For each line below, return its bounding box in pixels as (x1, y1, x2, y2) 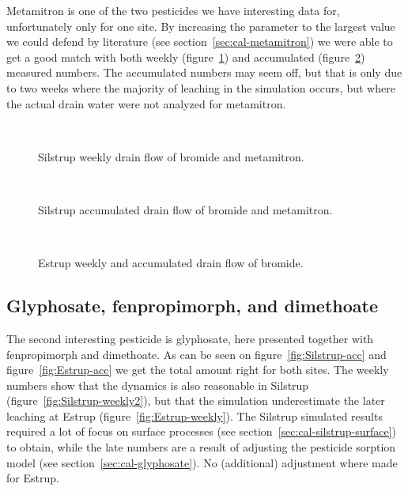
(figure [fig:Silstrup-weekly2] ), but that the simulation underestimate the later (6, 392, 385, 409)
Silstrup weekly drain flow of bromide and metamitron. (38, 148, 304, 164)
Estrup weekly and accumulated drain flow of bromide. (38, 255, 304, 271)
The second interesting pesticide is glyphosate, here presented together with (6, 330, 374, 346)
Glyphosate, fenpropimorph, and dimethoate (6, 293, 378, 318)
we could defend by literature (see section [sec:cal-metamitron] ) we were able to (6, 33, 393, 50)
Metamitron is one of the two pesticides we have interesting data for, (6, 2, 340, 18)
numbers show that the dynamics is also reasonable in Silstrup (6, 376, 309, 393)
